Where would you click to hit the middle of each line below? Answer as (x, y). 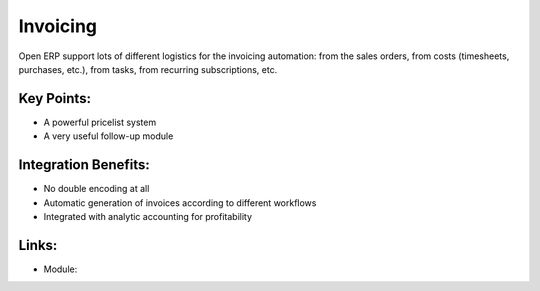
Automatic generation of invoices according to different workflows (180, 202)
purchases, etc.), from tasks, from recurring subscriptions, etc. (148, 69)
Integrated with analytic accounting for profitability (148, 216)
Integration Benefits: (84, 165)
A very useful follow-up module (108, 136)
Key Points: (55, 98)
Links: (38, 245)
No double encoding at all (96, 189)
